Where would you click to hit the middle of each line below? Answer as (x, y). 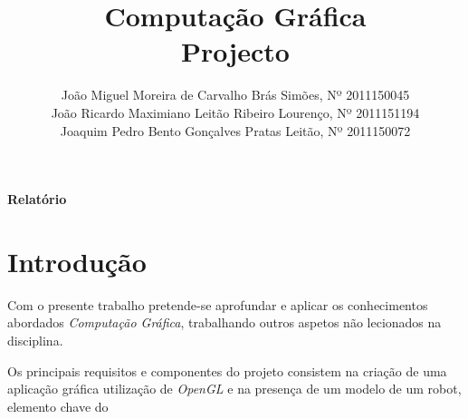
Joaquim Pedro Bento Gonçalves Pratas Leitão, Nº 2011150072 (235, 130)
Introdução (77, 261)
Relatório (37, 199)
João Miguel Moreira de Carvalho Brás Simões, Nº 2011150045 (235, 95)
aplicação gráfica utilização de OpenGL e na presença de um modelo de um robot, (234, 389)
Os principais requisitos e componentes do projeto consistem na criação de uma (227, 370)
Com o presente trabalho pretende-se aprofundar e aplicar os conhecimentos (218, 304)
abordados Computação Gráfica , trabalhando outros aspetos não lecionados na (224, 322)
